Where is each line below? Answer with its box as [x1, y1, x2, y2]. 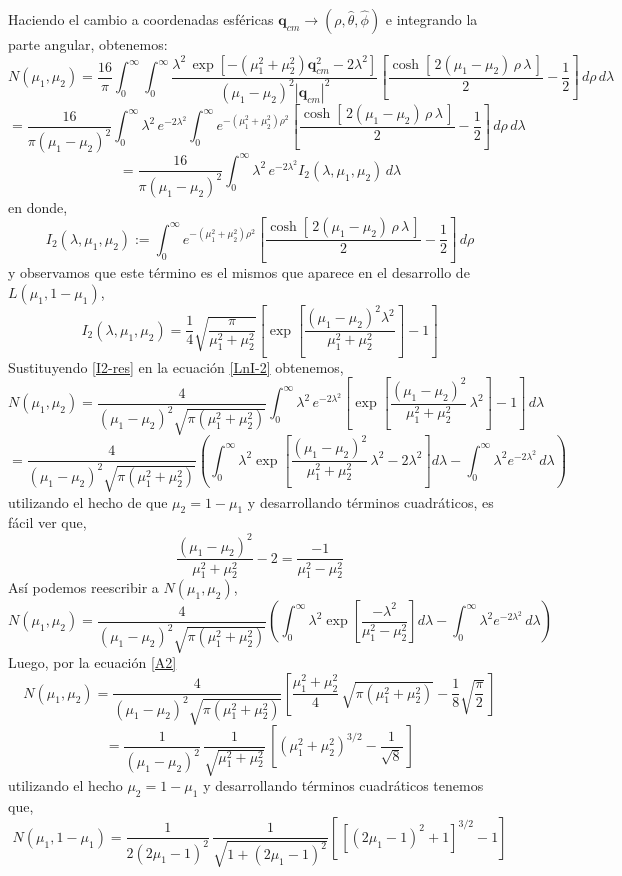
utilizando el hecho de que [8, 491, 168, 512]
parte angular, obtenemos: [8, 34, 168, 54]
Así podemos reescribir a [8, 577, 159, 598]
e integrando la [385, 9, 478, 29]
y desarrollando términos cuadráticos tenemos [203, 775, 484, 796]
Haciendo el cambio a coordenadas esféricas [8, 9, 274, 29]
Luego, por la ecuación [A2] [8, 652, 177, 673]
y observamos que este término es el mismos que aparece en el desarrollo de [8, 262, 470, 283]
